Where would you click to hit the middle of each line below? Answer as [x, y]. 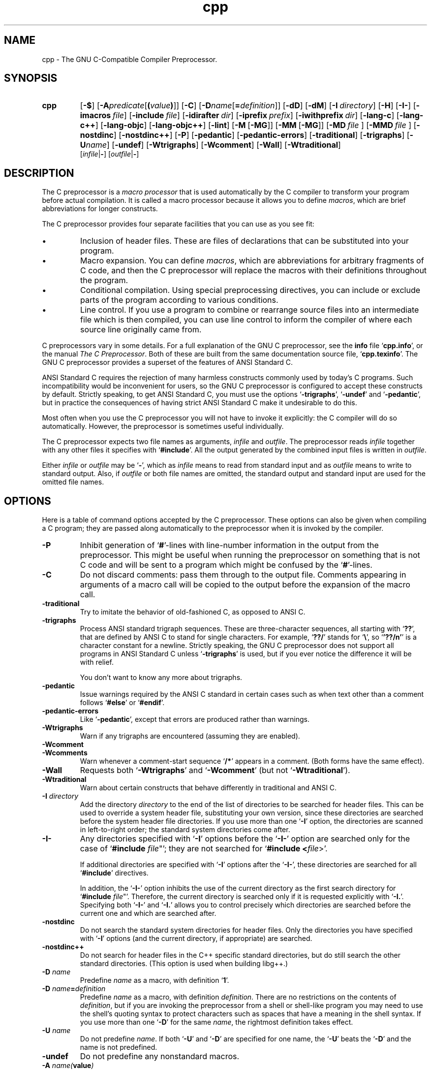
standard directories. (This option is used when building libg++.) [184, 964]
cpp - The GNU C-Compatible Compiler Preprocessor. [130, 59]
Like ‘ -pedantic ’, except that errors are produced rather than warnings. [195, 719]
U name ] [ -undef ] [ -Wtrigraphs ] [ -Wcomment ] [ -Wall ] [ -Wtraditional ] [210, 145]
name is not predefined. [119, 1047]
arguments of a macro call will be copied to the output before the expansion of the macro [245, 585]
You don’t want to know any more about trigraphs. [161, 678]
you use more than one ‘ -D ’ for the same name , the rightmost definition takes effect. [216, 1022]
